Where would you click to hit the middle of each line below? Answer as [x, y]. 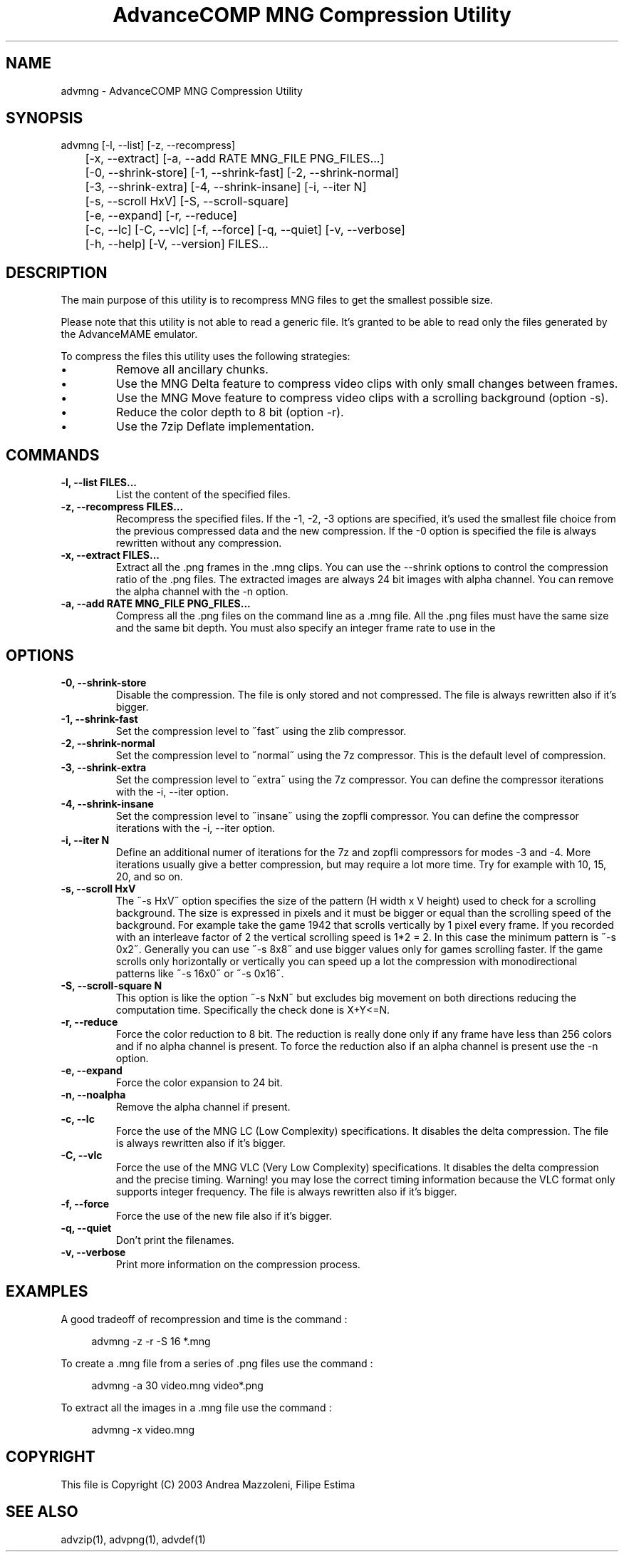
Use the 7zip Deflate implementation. [215, 427]
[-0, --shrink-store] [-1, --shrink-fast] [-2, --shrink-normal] [242, 173]
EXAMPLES [47, 1292]
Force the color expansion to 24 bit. [199, 1082]
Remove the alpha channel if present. [203, 1106]
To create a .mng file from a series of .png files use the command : [217, 1363]
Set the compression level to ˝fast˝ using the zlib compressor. [261, 731]
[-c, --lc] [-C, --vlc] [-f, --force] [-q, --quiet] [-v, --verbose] [245, 230]
